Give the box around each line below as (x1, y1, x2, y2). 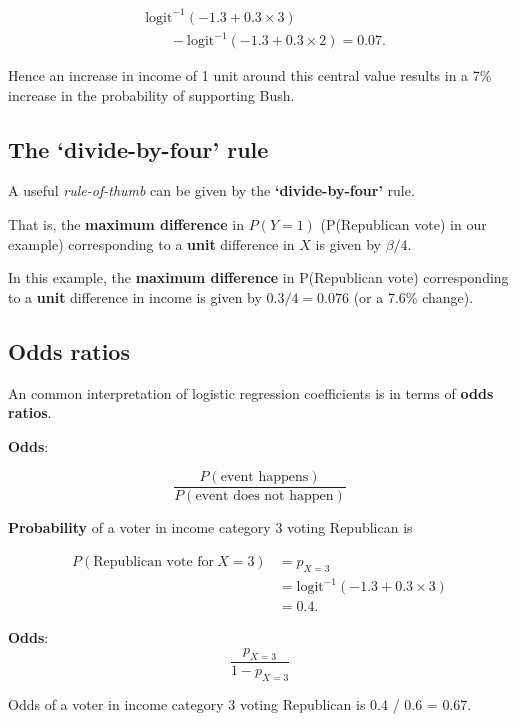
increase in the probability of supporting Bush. (8, 84, 295, 105)
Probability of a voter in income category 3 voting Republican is (8, 517, 413, 538)
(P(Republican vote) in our (320, 214, 487, 235)
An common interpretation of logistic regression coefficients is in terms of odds (8, 382, 494, 403)
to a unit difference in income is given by (8, 286, 262, 307)
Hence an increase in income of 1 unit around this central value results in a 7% (8, 65, 492, 86)
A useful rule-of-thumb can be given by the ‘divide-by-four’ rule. (8, 180, 415, 201)
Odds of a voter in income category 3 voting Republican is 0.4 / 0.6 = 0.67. (8, 693, 472, 714)
